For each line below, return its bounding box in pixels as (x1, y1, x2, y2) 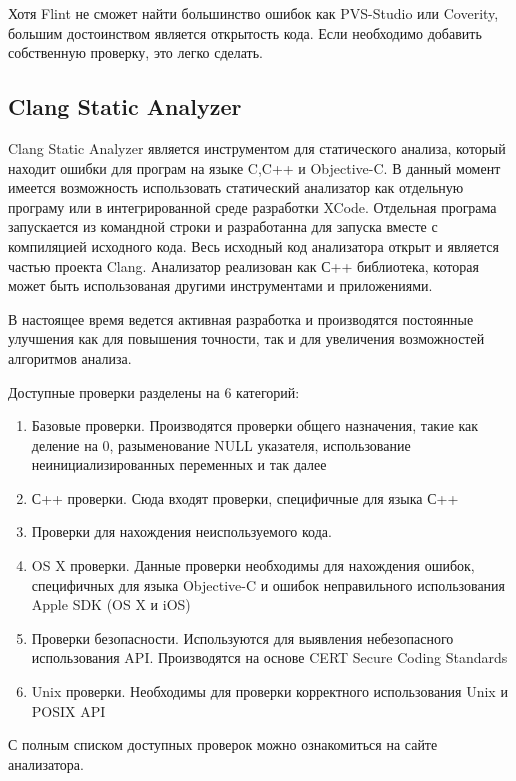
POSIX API (31, 700, 106, 721)
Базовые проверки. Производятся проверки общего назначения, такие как (31, 415, 479, 436)
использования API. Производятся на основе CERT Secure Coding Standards (31, 647, 508, 668)
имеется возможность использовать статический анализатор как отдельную (8, 177, 464, 198)
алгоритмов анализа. (8, 347, 132, 368)
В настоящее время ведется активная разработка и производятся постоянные (8, 308, 474, 329)
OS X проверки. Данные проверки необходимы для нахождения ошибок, (31, 555, 475, 576)
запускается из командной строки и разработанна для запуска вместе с (8, 216, 438, 237)
